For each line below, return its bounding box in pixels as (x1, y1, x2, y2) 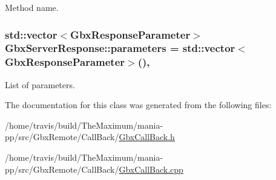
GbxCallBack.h (119, 130, 175, 143)
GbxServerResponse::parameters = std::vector (5, 40, 235, 56)
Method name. (5, 1, 59, 13)
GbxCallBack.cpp (119, 162, 183, 175)
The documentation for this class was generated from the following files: (5, 98, 272, 111)
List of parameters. (5, 78, 75, 91)
